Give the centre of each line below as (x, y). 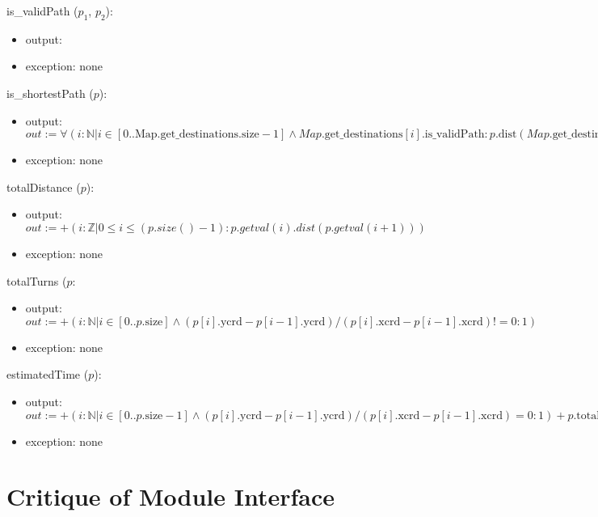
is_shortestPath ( (50, 93)
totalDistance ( (44, 186)
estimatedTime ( (48, 374)
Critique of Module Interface (171, 496)
